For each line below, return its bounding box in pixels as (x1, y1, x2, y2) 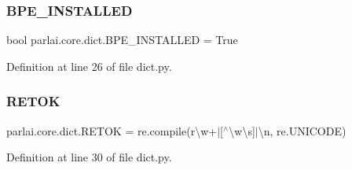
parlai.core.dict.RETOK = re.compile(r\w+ (6, 122, 218, 139)
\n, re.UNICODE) (258, 122, 346, 139)
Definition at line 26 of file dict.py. (6, 57, 172, 74)
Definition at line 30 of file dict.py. (6, 149, 172, 165)
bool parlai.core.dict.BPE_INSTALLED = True (6, 31, 238, 48)
